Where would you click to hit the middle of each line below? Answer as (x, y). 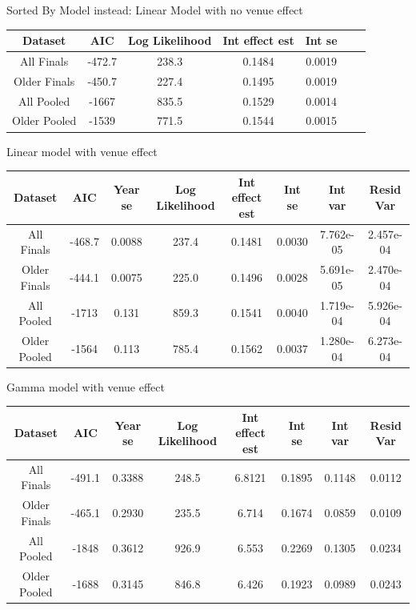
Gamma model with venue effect (86, 386)
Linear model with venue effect (82, 151)
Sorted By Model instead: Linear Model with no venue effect (155, 10)
